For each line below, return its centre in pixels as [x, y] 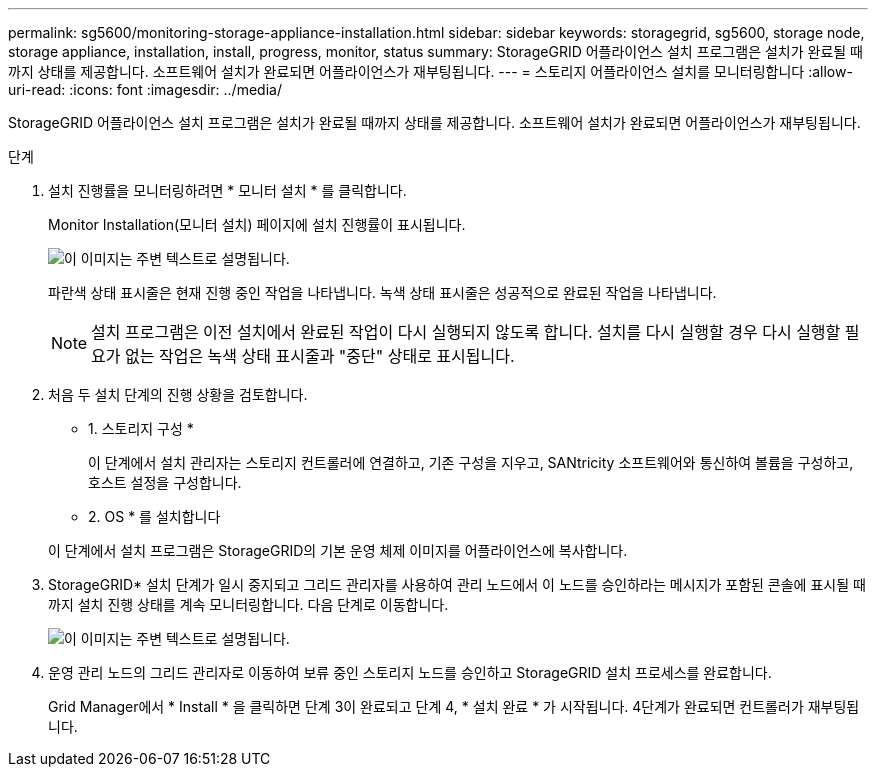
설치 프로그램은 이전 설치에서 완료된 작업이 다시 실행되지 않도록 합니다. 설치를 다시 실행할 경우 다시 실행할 [466, 332]
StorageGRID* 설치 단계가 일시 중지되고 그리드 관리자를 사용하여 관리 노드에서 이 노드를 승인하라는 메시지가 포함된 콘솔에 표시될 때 [457, 584]
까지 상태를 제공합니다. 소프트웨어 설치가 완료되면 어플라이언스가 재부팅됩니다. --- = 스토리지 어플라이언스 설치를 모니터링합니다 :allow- [430, 71]
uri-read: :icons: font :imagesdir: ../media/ [145, 89]
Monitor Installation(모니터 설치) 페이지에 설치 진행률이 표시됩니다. [257, 224]
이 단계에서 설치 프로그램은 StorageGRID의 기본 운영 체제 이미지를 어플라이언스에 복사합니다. [338, 550]
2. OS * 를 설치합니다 [154, 516]
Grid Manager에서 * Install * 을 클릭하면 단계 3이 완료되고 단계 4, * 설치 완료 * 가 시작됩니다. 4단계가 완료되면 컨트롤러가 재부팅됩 [454, 706]
